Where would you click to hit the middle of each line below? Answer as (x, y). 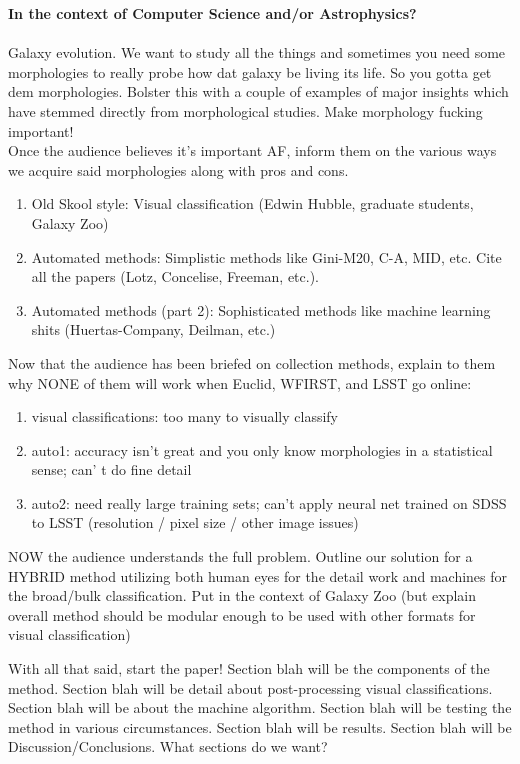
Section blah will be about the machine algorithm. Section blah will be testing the (260, 707)
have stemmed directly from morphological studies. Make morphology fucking (245, 110)
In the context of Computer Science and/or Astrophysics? (212, 13)
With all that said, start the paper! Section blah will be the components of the (249, 668)
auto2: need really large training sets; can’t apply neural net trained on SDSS (269, 502)
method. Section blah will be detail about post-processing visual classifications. (250, 687)
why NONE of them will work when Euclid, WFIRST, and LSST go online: (240, 382)
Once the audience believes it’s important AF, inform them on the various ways (252, 150)
